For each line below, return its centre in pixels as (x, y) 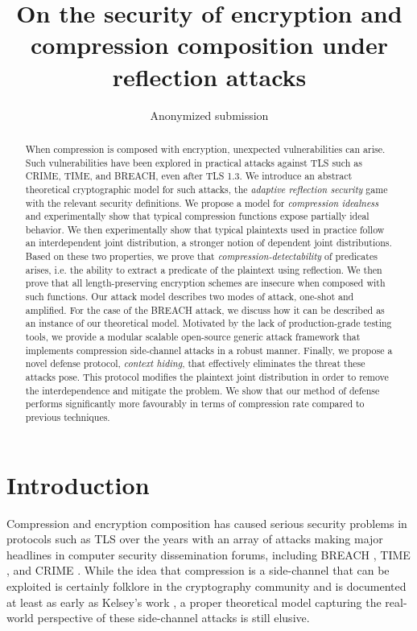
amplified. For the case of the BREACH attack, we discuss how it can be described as (205, 309)
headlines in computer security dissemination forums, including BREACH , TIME (208, 554)
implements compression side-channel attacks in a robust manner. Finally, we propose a (209, 350)
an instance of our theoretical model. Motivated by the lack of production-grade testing (208, 323)
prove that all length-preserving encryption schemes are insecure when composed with (205, 283)
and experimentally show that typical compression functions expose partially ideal (197, 216)
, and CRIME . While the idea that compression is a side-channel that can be (198, 570)
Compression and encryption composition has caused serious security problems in (207, 523)
